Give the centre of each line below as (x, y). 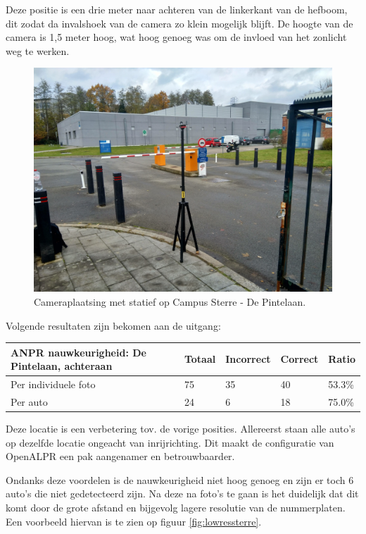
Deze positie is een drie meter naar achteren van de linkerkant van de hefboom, (177, 9)
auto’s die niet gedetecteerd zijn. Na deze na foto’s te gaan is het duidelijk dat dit (182, 493)
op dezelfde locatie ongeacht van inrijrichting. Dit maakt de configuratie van (170, 442)
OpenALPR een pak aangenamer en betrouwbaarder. (120, 456)
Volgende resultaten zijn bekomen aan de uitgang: (113, 325)
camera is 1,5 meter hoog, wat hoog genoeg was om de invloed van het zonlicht (176, 37)
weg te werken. (38, 50)
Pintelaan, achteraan (62, 366)
